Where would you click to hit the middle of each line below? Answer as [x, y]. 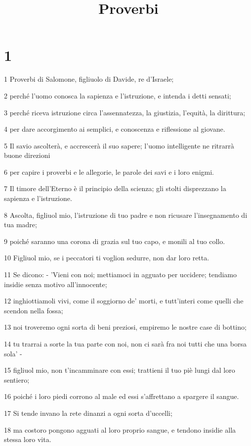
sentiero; [17, 379]
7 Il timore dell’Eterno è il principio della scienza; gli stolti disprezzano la [115, 188]
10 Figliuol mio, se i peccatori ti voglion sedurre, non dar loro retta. [107, 258]
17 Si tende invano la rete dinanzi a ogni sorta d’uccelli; [88, 413]
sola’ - [13, 353]
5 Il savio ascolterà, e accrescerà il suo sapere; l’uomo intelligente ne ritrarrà [119, 145]
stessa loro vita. [28, 439]
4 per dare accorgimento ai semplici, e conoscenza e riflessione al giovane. [115, 129]
